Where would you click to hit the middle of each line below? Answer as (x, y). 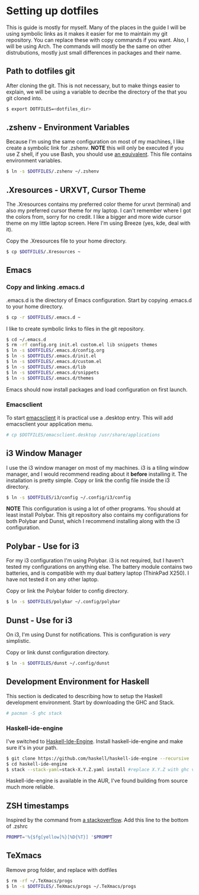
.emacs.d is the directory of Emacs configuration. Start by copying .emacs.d (99, 300)
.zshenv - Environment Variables (68, 128)
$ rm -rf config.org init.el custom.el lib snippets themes (82, 345)
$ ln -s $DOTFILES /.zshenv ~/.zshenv (53, 171)
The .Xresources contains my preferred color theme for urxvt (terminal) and (98, 204)
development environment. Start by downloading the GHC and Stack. (90, 702)
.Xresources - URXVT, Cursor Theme (76, 190)
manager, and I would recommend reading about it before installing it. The (97, 474)
